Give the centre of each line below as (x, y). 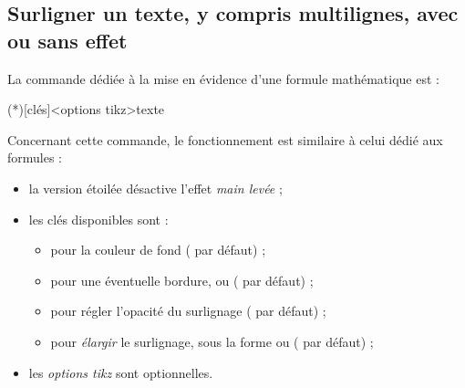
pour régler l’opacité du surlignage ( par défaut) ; (188, 311)
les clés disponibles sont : (98, 219)
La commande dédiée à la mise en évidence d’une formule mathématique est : (223, 78)
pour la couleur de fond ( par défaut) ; (158, 250)
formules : (35, 157)
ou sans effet (67, 40)
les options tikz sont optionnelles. (121, 372)
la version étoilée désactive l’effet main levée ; (155, 188)
